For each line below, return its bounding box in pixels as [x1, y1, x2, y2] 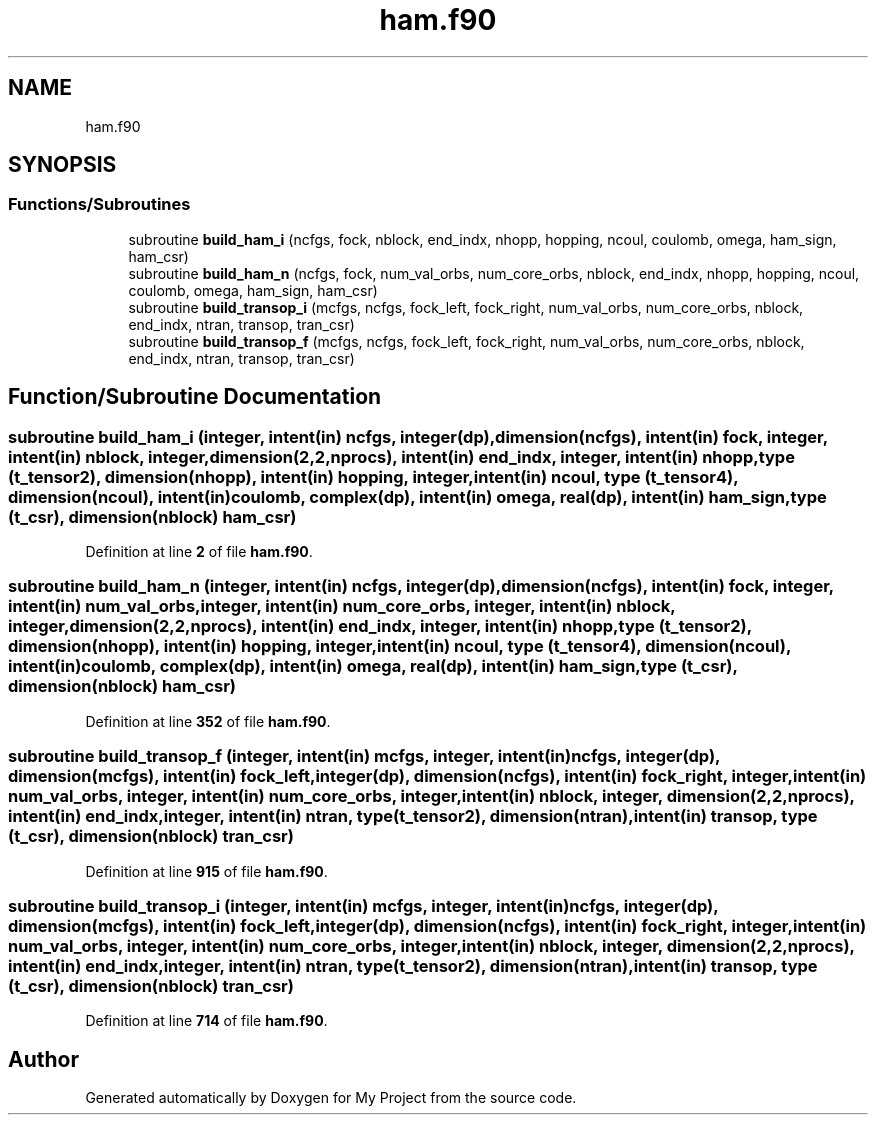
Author [8, 1046, 79, 1072]
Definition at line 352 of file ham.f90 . [85, 712, 331, 730]
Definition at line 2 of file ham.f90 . [85, 543, 313, 561]
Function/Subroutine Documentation [8, 384, 382, 410]
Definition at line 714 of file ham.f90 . [85, 1012, 328, 1030]
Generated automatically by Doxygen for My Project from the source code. [85, 1089, 577, 1107]
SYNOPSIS [8, 152, 117, 178]
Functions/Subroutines [8, 194, 191, 215]
